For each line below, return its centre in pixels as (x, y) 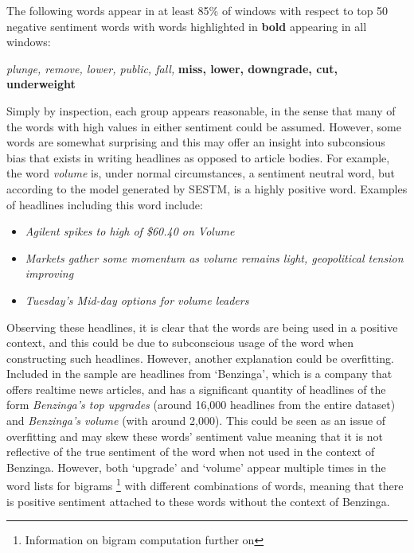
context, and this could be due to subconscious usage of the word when (180, 343)
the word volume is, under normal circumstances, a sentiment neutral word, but (201, 173)
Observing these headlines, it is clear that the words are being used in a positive (202, 327)
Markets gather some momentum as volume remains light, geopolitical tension (214, 257)
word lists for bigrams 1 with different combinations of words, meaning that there (205, 485)
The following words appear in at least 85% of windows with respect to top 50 (197, 10)
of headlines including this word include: (105, 204)
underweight (41, 84)
